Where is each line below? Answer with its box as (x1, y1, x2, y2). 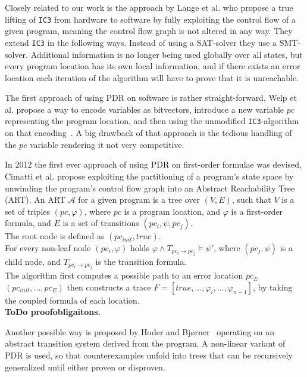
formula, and (5, 217, 51, 229)
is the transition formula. (95, 255, 187, 267)
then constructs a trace (67, 280, 151, 293)
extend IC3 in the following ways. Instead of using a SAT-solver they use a (5, 36, 277, 48)
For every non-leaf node (5, 241, 91, 254)
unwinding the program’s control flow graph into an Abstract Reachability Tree (5, 181, 295, 194)
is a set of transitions (62, 217, 139, 229)
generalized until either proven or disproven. (5, 360, 165, 373)
